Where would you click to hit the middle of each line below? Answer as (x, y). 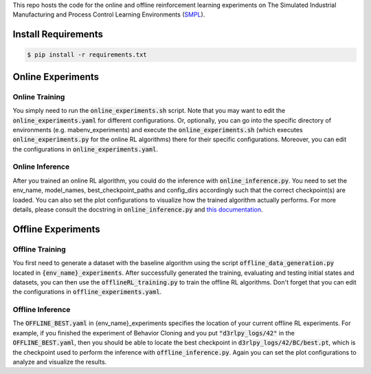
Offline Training (40, 249)
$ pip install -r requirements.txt (87, 55)
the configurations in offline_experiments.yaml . (87, 292)
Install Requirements (58, 34)
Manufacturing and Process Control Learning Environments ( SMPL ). (109, 14)
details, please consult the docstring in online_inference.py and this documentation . (138, 209)
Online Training (39, 96)
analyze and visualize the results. (60, 362)
